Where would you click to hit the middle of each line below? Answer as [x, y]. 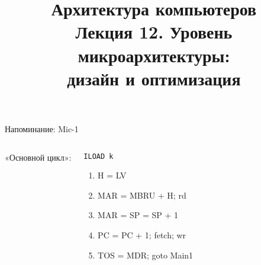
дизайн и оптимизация [154, 78]
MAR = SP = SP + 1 [138, 215]
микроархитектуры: [154, 55]
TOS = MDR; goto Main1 [146, 255]
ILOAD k [99, 156]
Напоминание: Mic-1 [42, 128]
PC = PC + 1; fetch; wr [142, 234]
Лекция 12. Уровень [154, 32]
